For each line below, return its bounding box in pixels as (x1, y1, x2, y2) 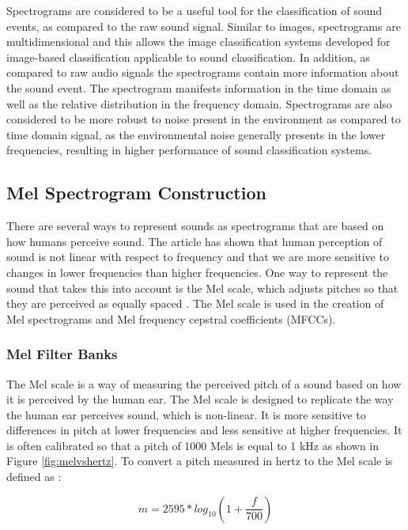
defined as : (6, 468, 62, 485)
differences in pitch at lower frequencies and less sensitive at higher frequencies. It (6, 422, 402, 438)
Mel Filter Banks (6, 344, 118, 364)
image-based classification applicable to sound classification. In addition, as (6, 48, 370, 65)
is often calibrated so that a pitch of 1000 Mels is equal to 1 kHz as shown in (6, 437, 380, 453)
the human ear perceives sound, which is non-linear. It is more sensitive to (6, 406, 366, 422)
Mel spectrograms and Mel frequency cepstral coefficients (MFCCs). (6, 310, 336, 327)
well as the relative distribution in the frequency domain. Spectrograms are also (6, 95, 392, 112)
